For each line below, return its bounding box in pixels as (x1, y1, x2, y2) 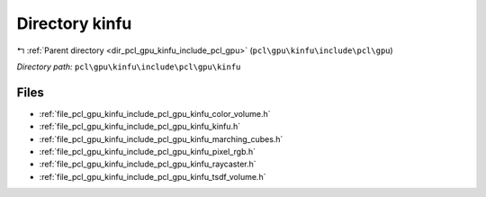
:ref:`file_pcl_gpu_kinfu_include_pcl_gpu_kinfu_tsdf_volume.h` (39, 171, 266, 182)
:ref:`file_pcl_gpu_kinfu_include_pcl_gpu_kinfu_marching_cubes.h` (39, 133, 283, 144)
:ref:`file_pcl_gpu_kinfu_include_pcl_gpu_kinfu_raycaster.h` (39, 158, 256, 170)
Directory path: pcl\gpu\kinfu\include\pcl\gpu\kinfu (16, 61, 241, 72)
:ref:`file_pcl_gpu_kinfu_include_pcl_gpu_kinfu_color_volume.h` (39, 108, 271, 119)
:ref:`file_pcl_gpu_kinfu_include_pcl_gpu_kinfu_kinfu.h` (39, 121, 241, 132)
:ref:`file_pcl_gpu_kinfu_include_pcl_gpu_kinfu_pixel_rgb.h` (39, 147, 256, 157)
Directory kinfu (16, 13, 132, 33)
